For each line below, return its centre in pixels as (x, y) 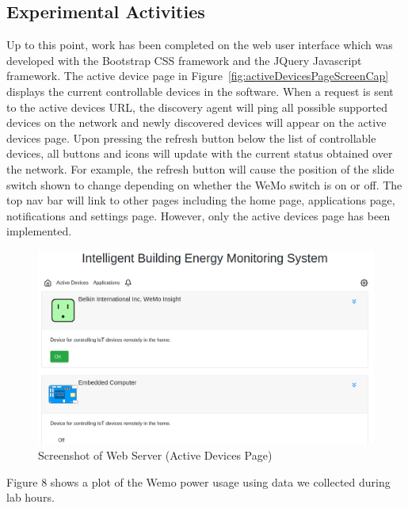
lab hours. (31, 497)
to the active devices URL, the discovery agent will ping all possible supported (197, 107)
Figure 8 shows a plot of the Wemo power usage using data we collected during (198, 481)
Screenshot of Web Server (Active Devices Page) (155, 455)
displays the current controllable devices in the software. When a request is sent (200, 91)
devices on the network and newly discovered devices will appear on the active (196, 122)
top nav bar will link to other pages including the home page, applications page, (201, 200)
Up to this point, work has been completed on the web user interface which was (200, 45)
